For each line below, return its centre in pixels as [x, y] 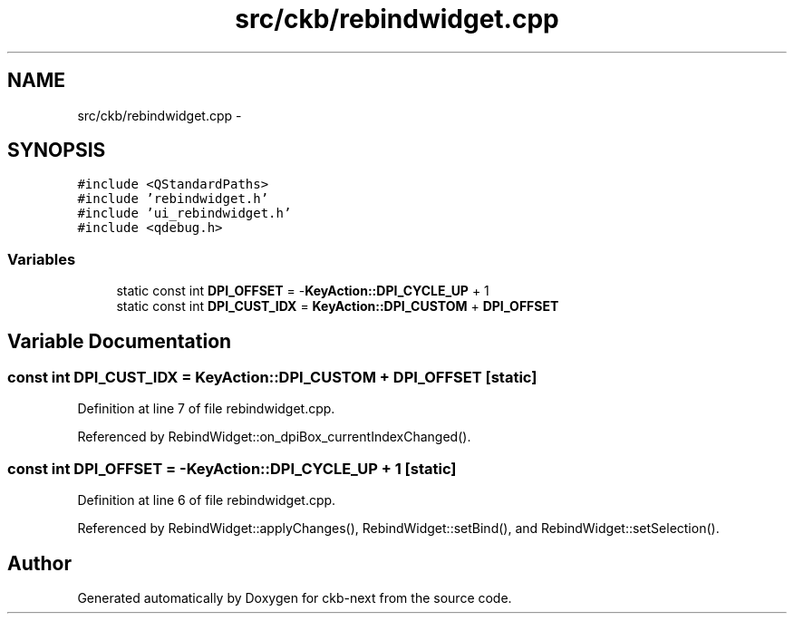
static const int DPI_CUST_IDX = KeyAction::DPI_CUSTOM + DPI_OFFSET [338, 306]
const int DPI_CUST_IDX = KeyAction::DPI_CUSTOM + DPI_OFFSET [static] [272, 378]
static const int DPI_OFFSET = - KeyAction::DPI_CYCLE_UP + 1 [303, 291]
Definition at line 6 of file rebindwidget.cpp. [207, 500]
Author [39, 563]
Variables [42, 259]
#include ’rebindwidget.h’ [173, 199]
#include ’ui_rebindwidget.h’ [184, 213]
